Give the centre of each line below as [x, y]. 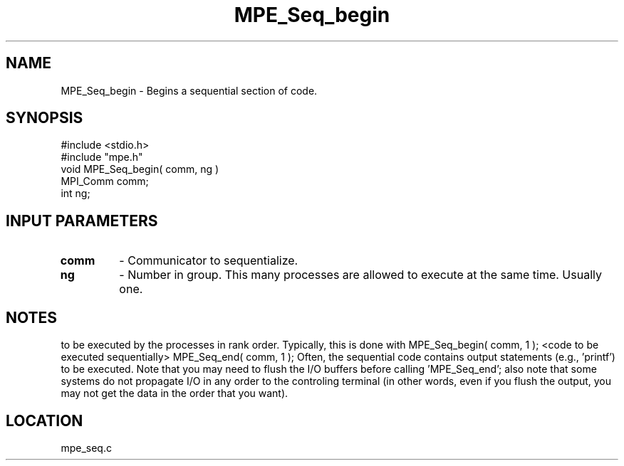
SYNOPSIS [45, 118]
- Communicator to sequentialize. [209, 261]
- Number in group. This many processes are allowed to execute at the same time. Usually [360, 275]
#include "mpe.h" [102, 157]
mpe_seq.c [86, 448]
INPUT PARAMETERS [82, 221]
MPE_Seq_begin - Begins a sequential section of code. [189, 90]
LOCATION [45, 420]
